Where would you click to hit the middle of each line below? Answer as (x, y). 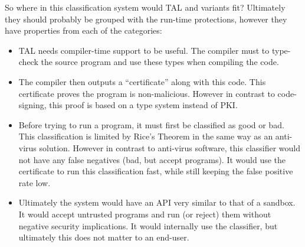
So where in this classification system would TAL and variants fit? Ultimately (145, 7)
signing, (32, 105)
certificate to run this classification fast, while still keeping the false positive (156, 171)
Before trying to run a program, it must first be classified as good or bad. (151, 124)
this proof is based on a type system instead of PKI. (143, 105)
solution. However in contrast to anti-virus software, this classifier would (170, 147)
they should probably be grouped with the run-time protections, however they (146, 19)
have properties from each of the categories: (83, 30)
